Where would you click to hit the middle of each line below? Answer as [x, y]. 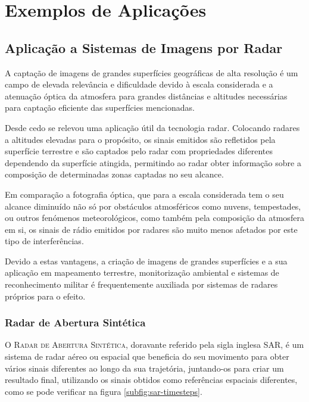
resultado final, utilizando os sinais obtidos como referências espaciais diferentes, [151, 380]
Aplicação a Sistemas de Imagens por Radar [144, 47]
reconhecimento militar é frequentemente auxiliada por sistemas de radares [141, 284]
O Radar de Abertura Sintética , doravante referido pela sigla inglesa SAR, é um [154, 345]
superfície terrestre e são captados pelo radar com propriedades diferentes [139, 151]
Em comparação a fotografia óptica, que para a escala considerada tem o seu [144, 194]
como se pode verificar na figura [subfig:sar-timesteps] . [104, 391]
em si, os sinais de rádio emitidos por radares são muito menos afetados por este [151, 229]
